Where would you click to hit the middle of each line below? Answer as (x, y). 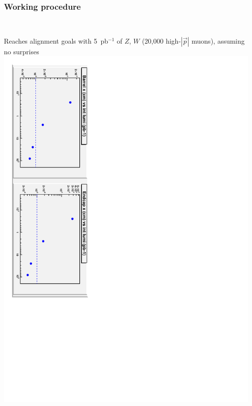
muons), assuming (218, 40)
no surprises (22, 51)
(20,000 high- (161, 40)
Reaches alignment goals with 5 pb (56, 40)
